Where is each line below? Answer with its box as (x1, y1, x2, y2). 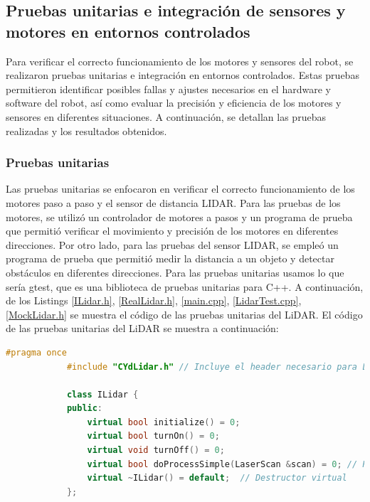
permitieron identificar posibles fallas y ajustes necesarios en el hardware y (6, 81, 331, 96)
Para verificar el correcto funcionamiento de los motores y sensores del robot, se (6, 53, 354, 68)
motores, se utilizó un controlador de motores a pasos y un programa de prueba (6, 209, 353, 224)
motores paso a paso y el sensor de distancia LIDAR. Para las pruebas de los (6, 195, 341, 210)
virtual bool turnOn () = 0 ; (87, 431, 220, 442)
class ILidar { (66, 389, 139, 400)
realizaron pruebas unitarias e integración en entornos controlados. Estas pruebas (6, 68, 359, 82)
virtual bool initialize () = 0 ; (87, 417, 240, 427)
